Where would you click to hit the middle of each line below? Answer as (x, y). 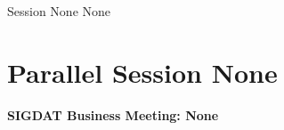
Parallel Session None (142, 72)
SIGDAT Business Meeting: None (113, 114)
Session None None (59, 11)
